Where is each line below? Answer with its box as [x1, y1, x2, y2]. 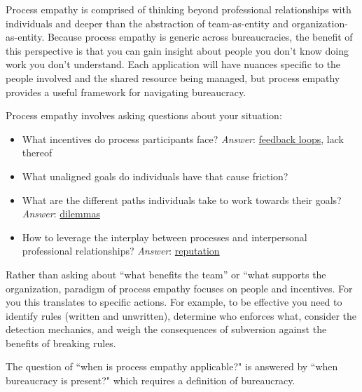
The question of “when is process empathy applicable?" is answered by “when [6, 359, 338, 374]
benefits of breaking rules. [6, 335, 116, 350]
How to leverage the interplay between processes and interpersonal [22, 229, 307, 244]
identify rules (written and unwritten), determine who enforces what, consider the [6, 308, 356, 323]
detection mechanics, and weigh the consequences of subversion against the [6, 322, 327, 337]
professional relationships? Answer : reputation [22, 243, 220, 258]
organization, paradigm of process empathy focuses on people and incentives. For [6, 281, 353, 295]
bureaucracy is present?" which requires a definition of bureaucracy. [6, 373, 295, 388]
